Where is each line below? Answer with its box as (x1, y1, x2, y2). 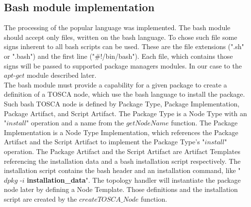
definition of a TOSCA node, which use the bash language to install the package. (4, 89, 245, 99)
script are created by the (4, 193, 77, 204)
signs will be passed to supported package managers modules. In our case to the (4, 60, 242, 70)
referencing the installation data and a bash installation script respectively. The (4, 155, 241, 166)
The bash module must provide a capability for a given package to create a (4, 79, 227, 89)
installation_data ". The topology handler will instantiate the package (27, 174, 241, 185)
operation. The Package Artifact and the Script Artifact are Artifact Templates (4, 146, 241, 156)
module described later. (27, 70, 97, 80)
